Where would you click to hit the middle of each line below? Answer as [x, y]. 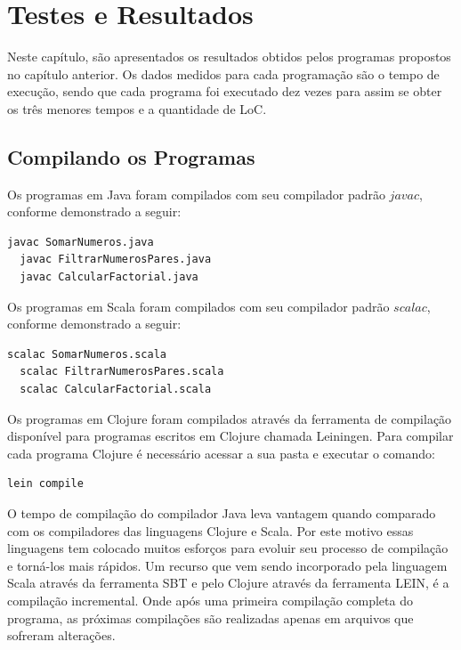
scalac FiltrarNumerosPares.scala [122, 372]
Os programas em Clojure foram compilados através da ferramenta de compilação [230, 418]
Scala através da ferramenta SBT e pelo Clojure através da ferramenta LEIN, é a [228, 583]
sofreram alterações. [61, 635]
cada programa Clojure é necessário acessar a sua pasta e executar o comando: [221, 453]
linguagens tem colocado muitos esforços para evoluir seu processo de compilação [228, 548]
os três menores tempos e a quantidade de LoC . [137, 108]
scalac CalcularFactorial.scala [116, 390]
